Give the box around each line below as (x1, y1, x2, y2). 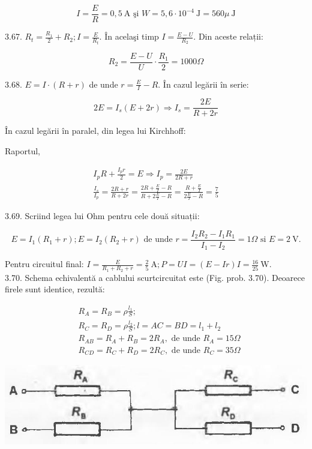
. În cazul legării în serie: (158, 77, 249, 90)
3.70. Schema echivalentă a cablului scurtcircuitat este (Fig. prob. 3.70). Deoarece (5, 271, 305, 283)
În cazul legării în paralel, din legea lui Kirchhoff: (5, 124, 186, 137)
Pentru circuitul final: (5, 258, 84, 270)
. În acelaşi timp (99, 30, 159, 43)
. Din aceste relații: (193, 30, 263, 43)
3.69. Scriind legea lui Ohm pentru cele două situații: (5, 209, 200, 222)
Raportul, (5, 145, 40, 157)
